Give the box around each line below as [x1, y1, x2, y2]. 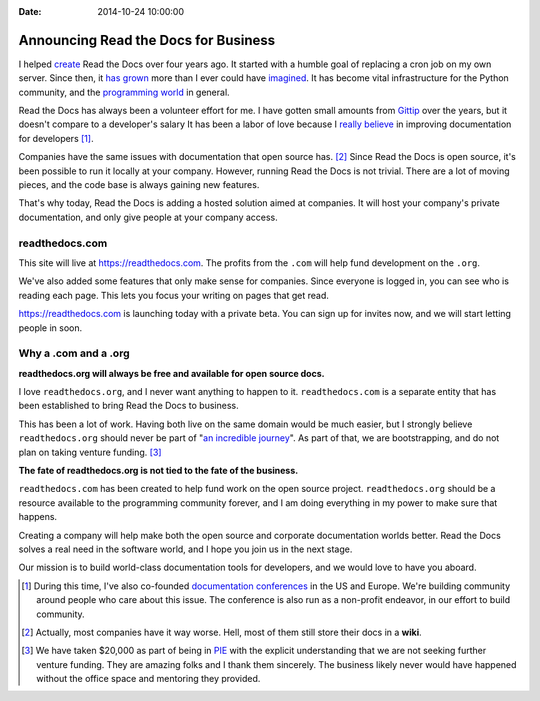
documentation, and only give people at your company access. [18, 211, 279, 223]
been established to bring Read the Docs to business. [18, 400, 239, 412]
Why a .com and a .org [18, 346, 130, 360]
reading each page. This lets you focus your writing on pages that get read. [18, 289, 330, 301]
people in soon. [18, 321, 83, 334]
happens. [18, 511, 58, 523]
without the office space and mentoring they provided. [36, 673, 261, 685]
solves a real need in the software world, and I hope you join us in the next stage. [18, 543, 353, 555]
